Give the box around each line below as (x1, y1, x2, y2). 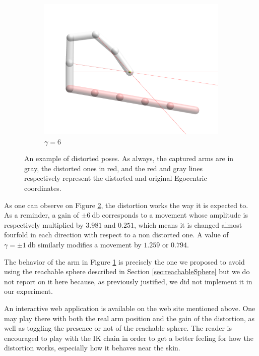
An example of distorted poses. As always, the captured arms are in (24, 153, 234, 164)
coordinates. (24, 182, 61, 193)
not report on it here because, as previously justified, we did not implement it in (4, 276, 252, 286)
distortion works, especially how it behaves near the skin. (4, 342, 180, 353)
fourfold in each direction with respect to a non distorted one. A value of (4, 229, 229, 240)
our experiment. (4, 286, 53, 296)
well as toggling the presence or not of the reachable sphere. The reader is (4, 323, 232, 333)
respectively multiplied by (4, 219, 84, 230)
